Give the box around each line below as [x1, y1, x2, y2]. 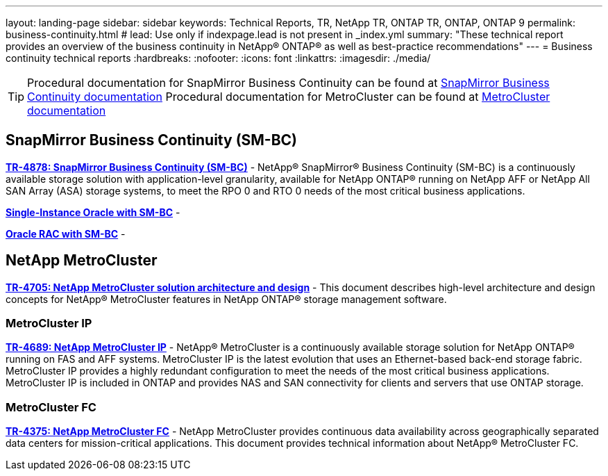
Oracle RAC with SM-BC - [6, 227, 126, 240]
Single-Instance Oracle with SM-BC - [6, 206, 180, 218]
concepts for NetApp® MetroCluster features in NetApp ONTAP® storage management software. [6, 293, 447, 305]
